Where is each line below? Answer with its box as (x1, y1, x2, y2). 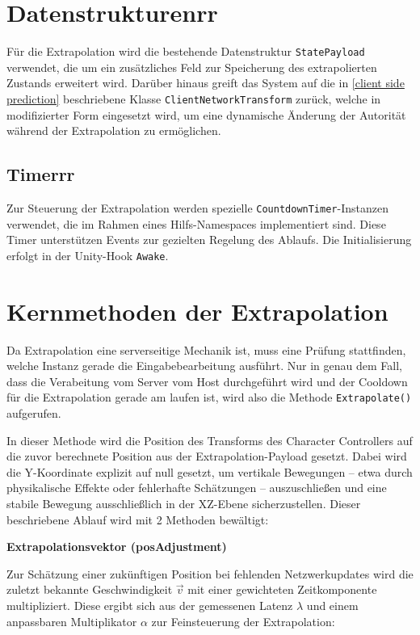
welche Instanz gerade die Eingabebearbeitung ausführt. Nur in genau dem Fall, (6, 357, 402, 374)
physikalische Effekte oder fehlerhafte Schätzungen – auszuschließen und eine (6, 479, 387, 496)
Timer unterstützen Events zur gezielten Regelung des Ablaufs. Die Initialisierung (6, 231, 412, 248)
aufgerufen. (6, 405, 61, 422)
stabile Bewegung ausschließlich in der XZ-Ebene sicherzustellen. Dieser (6, 495, 361, 512)
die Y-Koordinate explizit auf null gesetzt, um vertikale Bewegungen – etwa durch (6, 463, 413, 480)
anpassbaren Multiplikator (6, 612, 137, 629)
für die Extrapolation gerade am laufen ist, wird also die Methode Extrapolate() (6, 389, 412, 406)
